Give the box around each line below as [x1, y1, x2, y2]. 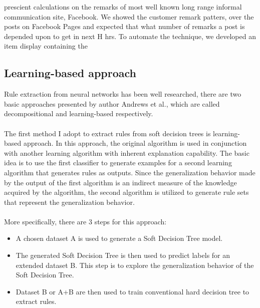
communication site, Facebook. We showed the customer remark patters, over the [4, 11, 254, 22]
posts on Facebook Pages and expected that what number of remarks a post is [4, 21, 245, 32]
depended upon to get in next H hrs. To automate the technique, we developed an [4, 31, 256, 41]
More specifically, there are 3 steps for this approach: [4, 216, 167, 226]
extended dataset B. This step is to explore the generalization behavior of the [16, 259, 254, 270]
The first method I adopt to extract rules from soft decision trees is [4, 128, 211, 138]
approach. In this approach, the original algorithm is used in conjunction [23, 138, 247, 148]
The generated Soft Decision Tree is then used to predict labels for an [16, 250, 230, 260]
